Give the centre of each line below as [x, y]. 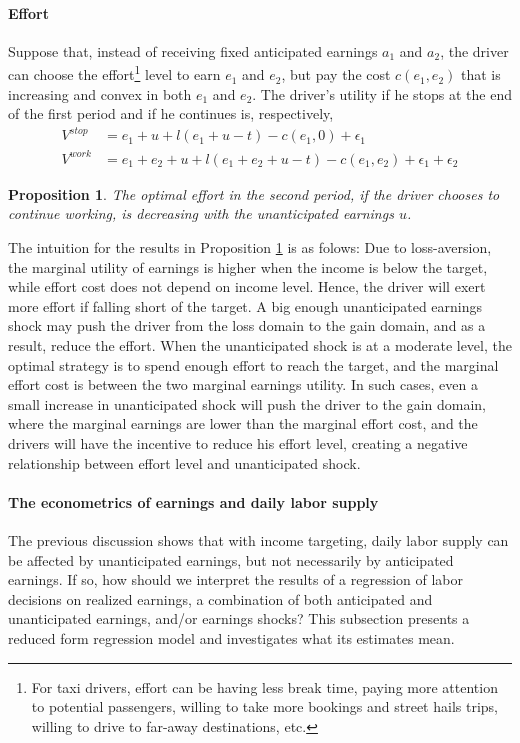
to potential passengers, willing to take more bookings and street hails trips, [264, 706]
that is [480, 74]
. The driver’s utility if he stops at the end [382, 93]
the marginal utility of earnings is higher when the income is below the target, [248, 266]
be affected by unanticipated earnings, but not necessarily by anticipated [231, 559]
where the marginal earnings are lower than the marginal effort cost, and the [243, 423]
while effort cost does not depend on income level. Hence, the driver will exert [247, 286]
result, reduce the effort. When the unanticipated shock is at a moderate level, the [260, 345]
